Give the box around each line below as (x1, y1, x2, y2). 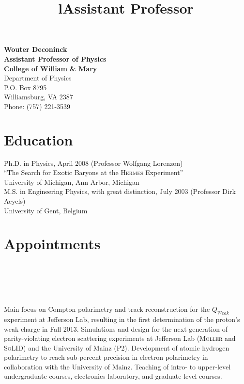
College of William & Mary (4, 63, 97, 73)
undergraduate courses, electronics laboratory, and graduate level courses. (4, 371, 222, 381)
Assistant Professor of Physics (4, 53, 107, 64)
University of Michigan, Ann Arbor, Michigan (4, 176, 139, 187)
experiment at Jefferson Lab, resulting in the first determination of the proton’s (4, 314, 240, 324)
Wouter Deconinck (4, 44, 67, 54)
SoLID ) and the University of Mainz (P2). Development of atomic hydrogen (4, 342, 229, 352)
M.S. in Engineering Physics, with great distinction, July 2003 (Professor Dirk (4, 186, 236, 196)
